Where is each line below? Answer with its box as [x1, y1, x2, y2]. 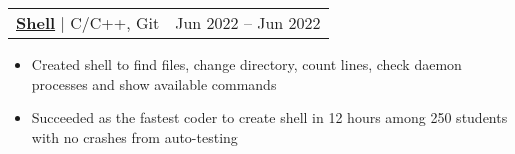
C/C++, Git [70, 11, 160, 34]
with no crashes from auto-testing [31, 126, 238, 147]
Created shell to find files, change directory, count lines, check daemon [31, 54, 462, 74]
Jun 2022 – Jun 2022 [175, 11, 321, 34]
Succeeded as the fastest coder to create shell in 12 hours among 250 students [31, 107, 508, 128]
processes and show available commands [31, 73, 277, 94]
